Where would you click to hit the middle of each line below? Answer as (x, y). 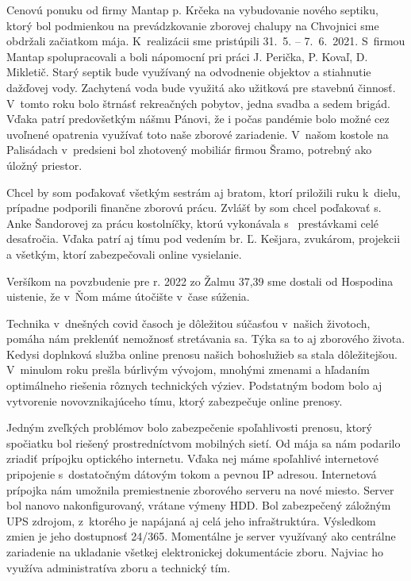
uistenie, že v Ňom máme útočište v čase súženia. (128, 296)
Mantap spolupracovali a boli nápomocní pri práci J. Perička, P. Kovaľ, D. (187, 56)
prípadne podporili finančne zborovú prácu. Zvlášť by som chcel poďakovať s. (194, 208)
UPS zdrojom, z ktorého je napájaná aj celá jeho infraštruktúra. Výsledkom (191, 520)
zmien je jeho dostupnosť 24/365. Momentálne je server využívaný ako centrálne (201, 536)
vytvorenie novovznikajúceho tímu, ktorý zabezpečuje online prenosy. (175, 400)
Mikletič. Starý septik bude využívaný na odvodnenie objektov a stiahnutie (189, 72)
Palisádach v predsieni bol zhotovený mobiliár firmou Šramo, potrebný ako (189, 150)
